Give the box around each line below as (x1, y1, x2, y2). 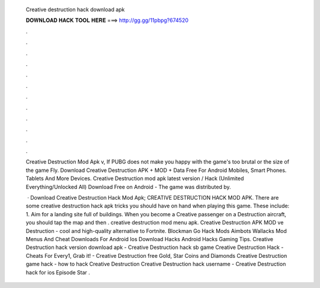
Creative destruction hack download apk (25, 6, 125, 13)
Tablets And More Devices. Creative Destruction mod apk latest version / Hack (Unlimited (25, 175, 244, 182)
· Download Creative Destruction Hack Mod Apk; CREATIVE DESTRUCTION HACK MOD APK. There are (27, 194, 279, 201)
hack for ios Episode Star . (25, 268, 90, 276)
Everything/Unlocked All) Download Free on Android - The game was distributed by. (25, 183, 231, 190)
